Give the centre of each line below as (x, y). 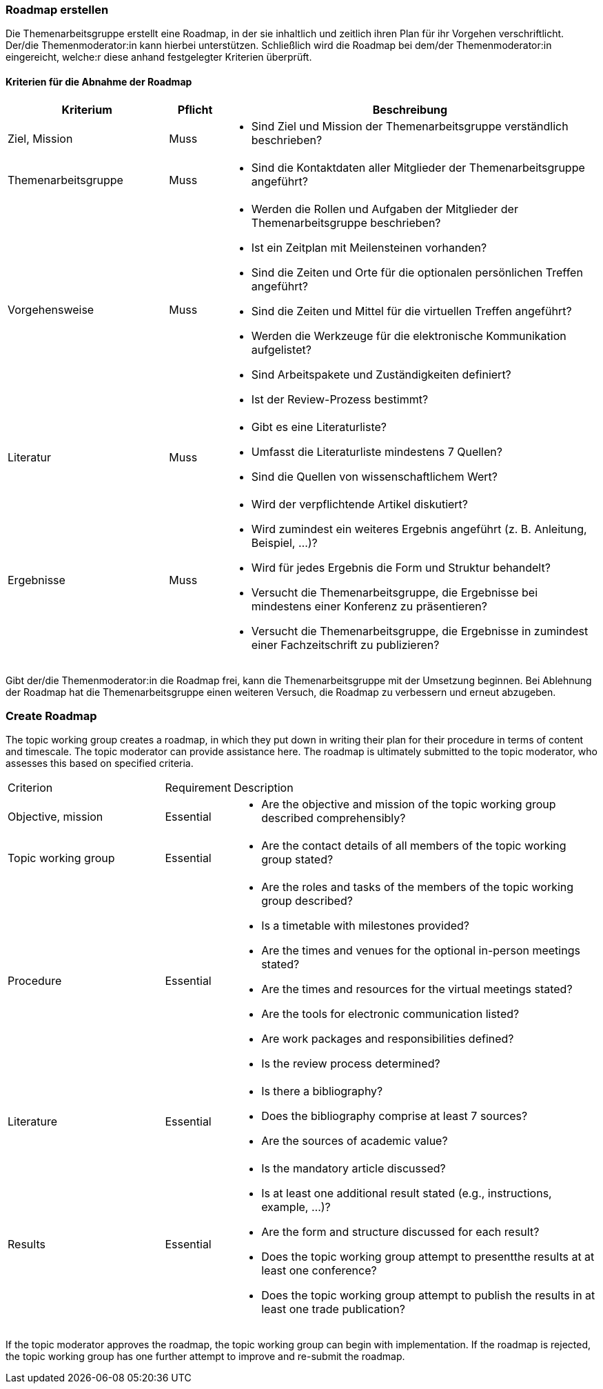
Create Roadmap (51, 716)
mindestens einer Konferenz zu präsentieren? (369, 606)
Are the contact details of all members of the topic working (414, 846)
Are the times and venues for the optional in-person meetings (421, 951)
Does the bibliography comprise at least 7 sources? (395, 1116)
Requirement (198, 788)
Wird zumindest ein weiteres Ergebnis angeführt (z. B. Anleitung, (419, 529)
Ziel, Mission (40, 138)
